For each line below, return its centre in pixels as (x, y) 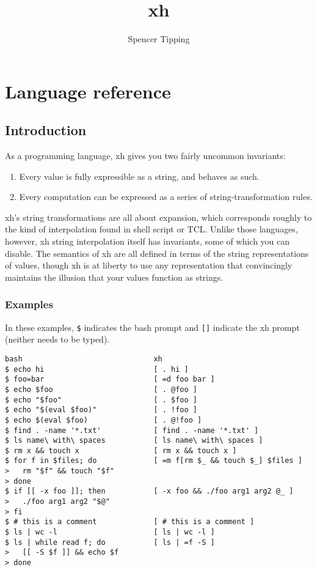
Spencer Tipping (159, 39)
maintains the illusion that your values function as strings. (114, 277)
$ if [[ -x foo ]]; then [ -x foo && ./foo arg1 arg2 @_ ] (149, 491)
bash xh (84, 359)
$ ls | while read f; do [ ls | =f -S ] (110, 542)
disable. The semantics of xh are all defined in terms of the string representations (157, 253)
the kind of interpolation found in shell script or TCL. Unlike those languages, (151, 229)
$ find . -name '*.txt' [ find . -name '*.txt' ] (132, 430)
